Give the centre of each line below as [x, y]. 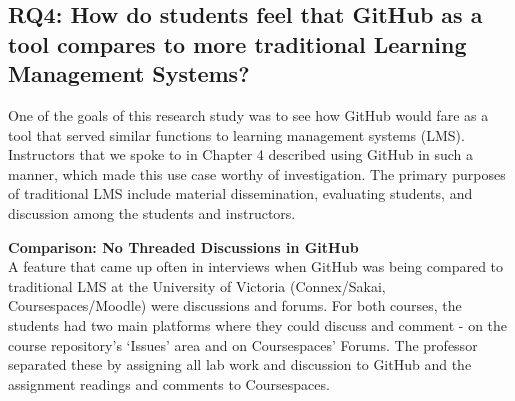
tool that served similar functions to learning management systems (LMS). [236, 134]
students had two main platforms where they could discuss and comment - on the [258, 324]
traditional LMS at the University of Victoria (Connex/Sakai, [197, 285]
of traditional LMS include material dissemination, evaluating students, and [240, 193]
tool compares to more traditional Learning [237, 43]
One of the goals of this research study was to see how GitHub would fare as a [248, 114]
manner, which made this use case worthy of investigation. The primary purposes [257, 173]
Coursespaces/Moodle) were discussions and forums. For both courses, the [235, 305]
